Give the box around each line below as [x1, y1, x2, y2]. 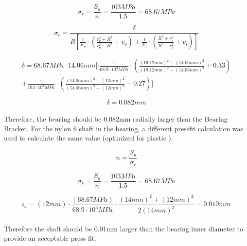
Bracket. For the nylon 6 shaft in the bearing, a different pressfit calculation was [4, 123, 244, 133]
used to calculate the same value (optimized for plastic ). [4, 133, 173, 143]
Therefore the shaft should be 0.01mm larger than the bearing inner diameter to [4, 223, 243, 233]
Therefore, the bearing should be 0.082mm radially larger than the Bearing [4, 114, 228, 124]
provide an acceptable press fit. [4, 233, 97, 243]
